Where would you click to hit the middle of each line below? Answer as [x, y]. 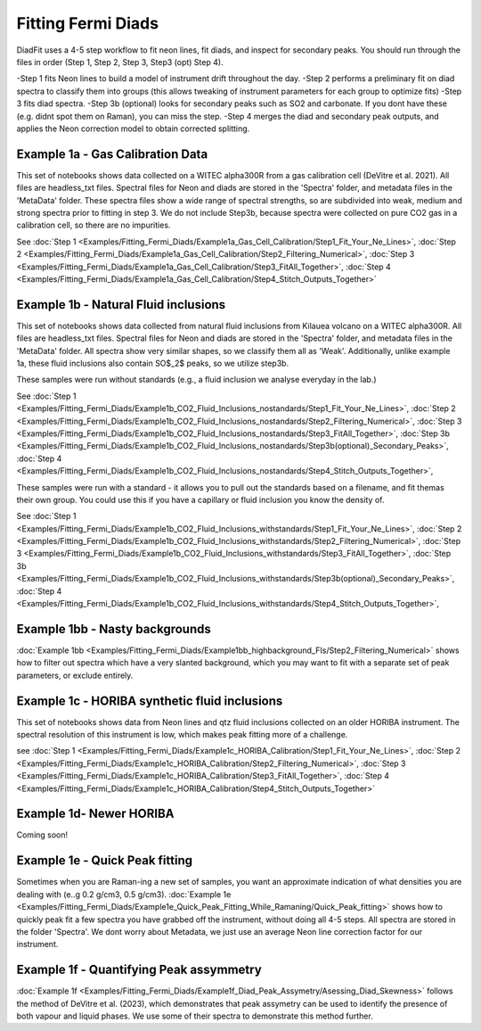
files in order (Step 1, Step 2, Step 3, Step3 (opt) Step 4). [120, 62]
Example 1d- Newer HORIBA [95, 814]
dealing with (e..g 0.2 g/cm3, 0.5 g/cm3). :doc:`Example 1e [124, 894]
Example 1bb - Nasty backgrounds [114, 629]
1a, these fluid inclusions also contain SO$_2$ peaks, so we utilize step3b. [153, 363]
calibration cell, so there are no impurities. [94, 225]
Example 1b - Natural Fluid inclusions [121, 305]
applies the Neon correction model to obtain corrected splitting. [133, 128]
